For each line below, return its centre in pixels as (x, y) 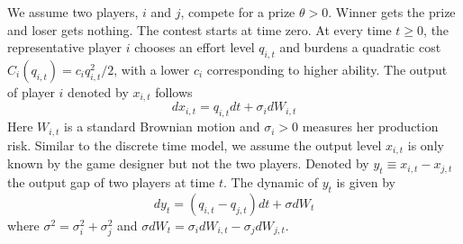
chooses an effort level (195, 47)
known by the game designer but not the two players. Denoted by (188, 163)
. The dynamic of (271, 181)
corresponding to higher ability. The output (327, 69)
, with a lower (152, 69)
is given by (366, 181)
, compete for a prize (238, 12)
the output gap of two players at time (111, 181)
